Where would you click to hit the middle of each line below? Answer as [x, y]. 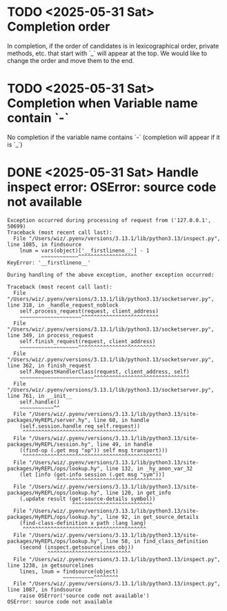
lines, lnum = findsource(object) [69, 572]
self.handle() [40, 402]
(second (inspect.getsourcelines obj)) [77, 547]
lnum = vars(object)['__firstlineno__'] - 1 [85, 250]
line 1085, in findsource [44, 244]
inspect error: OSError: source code [112, 187]
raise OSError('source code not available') [85, 596]
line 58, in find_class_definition [157, 541]
